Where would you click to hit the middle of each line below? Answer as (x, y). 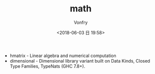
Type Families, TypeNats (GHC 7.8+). (48, 66)
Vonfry (81, 22)
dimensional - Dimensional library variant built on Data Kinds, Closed (80, 61)
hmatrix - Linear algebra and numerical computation (63, 56)
